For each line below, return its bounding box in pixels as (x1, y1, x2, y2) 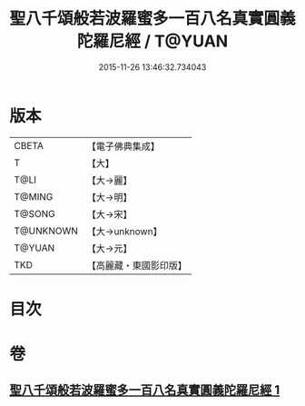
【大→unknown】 (86, 224, 162, 237)
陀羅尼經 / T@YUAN (76, 31, 229, 52)
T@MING (14, 190, 54, 203)
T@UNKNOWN (14, 224, 79, 237)
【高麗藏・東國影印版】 (86, 259, 188, 272)
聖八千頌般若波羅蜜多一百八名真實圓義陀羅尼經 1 (9, 382, 280, 398)
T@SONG (14, 207, 56, 220)
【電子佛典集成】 (86, 140, 161, 153)
